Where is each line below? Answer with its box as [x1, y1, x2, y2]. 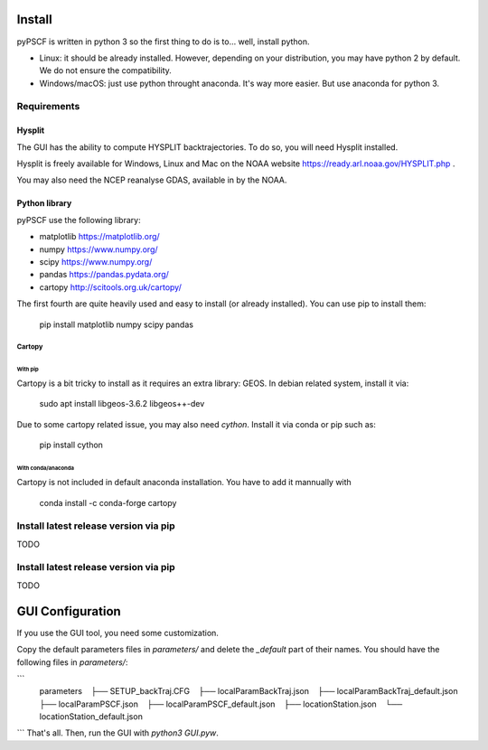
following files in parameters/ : [16, 656, 128, 668]
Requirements [16, 100, 80, 113]
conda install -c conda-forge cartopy [39, 497, 177, 508]
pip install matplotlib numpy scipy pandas [39, 319, 194, 330]
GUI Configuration [16, 604, 121, 619]
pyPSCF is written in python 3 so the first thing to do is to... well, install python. [16, 36, 311, 47]
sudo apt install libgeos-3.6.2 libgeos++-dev [39, 398, 205, 409]
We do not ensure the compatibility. [39, 65, 172, 76]
